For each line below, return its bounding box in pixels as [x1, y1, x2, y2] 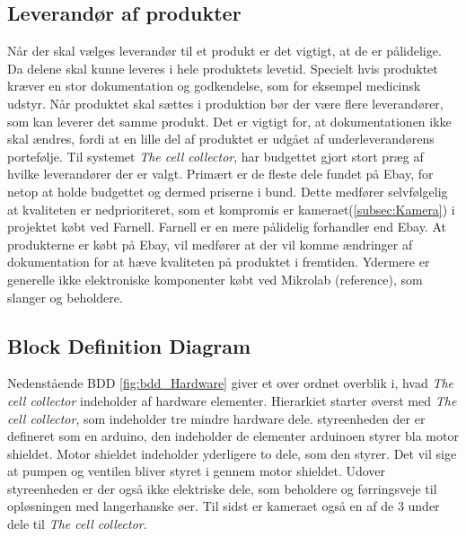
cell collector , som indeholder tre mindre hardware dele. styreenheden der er [7, 409, 426, 427]
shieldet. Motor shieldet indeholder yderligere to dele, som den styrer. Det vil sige [7, 444, 457, 462]
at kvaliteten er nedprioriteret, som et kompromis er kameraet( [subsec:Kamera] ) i [7, 199, 455, 218]
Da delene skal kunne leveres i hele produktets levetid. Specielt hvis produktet [7, 58, 438, 77]
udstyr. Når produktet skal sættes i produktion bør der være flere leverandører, [7, 93, 444, 112]
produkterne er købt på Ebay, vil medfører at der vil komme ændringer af [7, 234, 413, 253]
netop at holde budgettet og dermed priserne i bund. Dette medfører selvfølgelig [7, 181, 448, 200]
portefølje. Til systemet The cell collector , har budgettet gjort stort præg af [7, 146, 424, 165]
